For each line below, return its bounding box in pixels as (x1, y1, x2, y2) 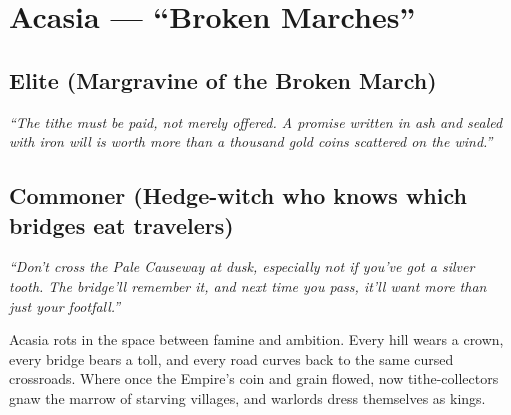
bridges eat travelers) (9, 209, 234, 240)
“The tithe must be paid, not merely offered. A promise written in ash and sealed (9, 111, 503, 132)
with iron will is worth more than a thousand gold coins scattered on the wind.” (9, 131, 493, 152)
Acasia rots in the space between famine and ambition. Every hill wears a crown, (9, 329, 504, 350)
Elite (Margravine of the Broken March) (9, 64, 437, 95)
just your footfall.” (9, 295, 121, 316)
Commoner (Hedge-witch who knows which (9, 180, 467, 211)
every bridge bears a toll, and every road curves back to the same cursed (9, 348, 454, 369)
